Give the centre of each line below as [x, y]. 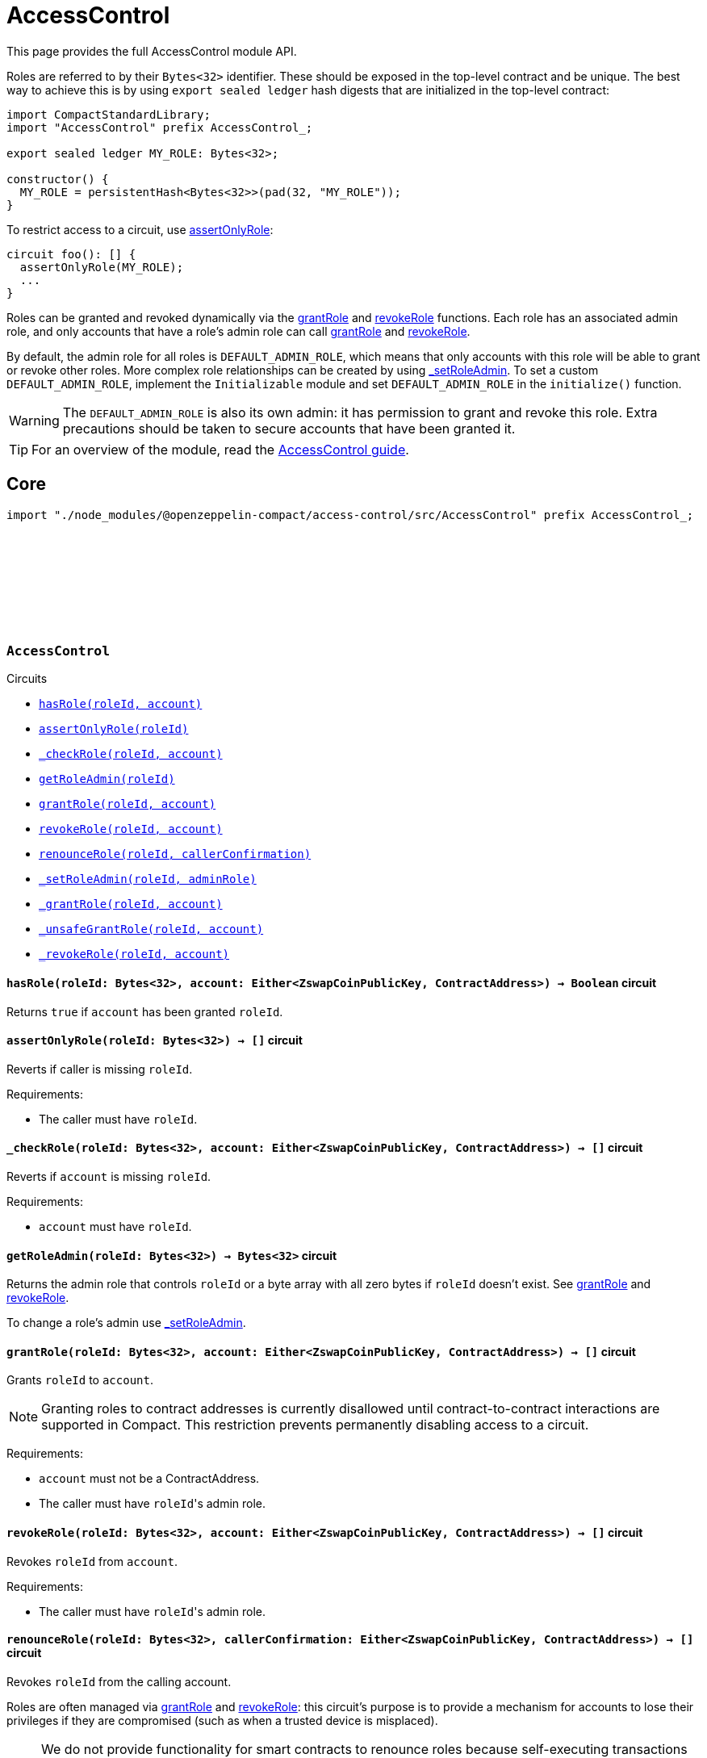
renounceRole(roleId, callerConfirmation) [175, 854]
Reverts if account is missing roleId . [109, 1176]
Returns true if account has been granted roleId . [145, 1011]
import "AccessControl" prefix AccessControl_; [160, 127]
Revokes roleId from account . [92, 1561]
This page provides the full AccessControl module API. [152, 51]
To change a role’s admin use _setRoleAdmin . [126, 1323]
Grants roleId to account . [80, 1380]
